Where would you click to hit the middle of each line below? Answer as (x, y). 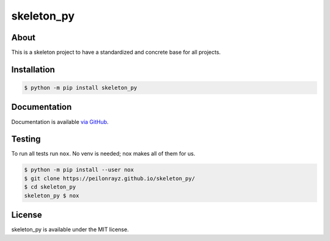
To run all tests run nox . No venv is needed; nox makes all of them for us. (103, 154)
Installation (33, 69)
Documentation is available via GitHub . (60, 121)
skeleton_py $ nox (52, 196)
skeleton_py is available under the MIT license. (70, 229)
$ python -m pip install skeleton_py (81, 88)
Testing (26, 139)
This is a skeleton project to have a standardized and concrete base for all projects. (116, 52)
